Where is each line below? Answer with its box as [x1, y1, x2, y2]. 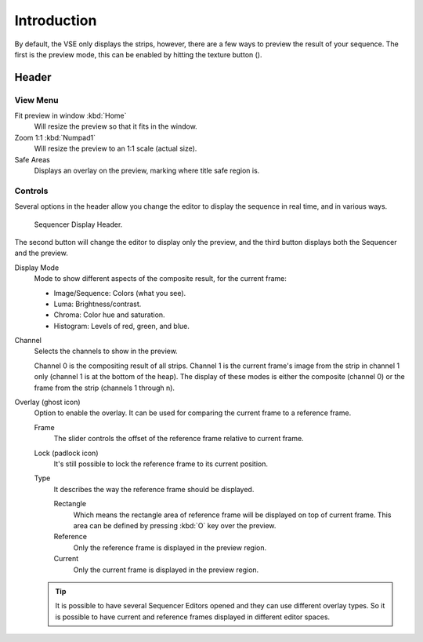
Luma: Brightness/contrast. [53, 299, 142, 308]
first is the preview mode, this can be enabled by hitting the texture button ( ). [14, 49, 262, 59]
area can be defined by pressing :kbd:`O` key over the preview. [73, 520, 277, 530]
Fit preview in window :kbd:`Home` [14, 111, 127, 121]
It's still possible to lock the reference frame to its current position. [53, 459, 268, 469]
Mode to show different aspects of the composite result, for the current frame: [34, 274, 287, 283]
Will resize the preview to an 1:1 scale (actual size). [34, 144, 197, 153]
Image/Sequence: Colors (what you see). [53, 288, 186, 297]
